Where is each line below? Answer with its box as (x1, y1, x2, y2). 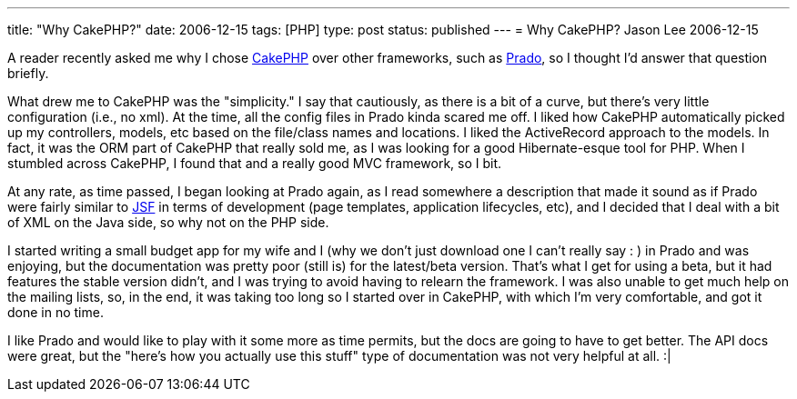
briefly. (7, 65, 49, 81)
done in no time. (7, 304, 104, 320)
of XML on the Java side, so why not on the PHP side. (7, 214, 329, 230)
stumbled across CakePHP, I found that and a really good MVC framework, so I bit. (7, 155, 502, 171)
